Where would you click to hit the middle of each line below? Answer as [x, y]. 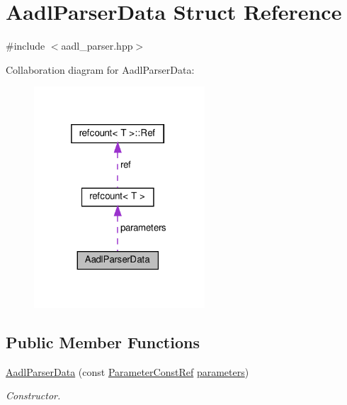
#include [25, 46]
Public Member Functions [103, 342]
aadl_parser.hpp [97, 46]
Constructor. [33, 395]
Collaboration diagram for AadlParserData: [100, 69]
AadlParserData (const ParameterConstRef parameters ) [127, 371]
